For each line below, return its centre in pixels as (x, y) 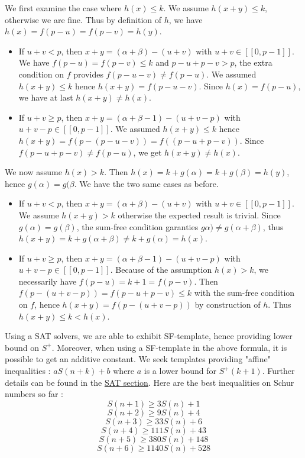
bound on (22, 347)
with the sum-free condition (244, 293)
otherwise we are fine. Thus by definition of (83, 19)
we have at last (46, 97)
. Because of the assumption (161, 270)
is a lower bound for (180, 371)
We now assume (33, 172)
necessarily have (48, 281)
